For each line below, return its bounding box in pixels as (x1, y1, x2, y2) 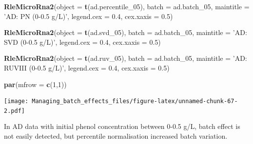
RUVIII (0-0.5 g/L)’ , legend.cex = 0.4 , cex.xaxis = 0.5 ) (4, 62, 170, 72)
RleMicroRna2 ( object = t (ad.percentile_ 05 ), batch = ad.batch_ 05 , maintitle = (4, 1, 250, 11)
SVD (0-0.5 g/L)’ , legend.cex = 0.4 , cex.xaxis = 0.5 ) (4, 36, 161, 47)
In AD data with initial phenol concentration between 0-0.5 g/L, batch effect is (4, 121, 240, 131)
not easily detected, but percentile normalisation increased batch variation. (4, 131, 228, 141)
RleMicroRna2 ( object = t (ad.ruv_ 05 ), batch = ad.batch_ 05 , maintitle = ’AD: (4, 53, 247, 63)
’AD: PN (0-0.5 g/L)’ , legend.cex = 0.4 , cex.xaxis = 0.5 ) (4, 11, 173, 21)
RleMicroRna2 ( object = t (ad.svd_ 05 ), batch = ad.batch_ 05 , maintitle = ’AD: (4, 27, 247, 37)
